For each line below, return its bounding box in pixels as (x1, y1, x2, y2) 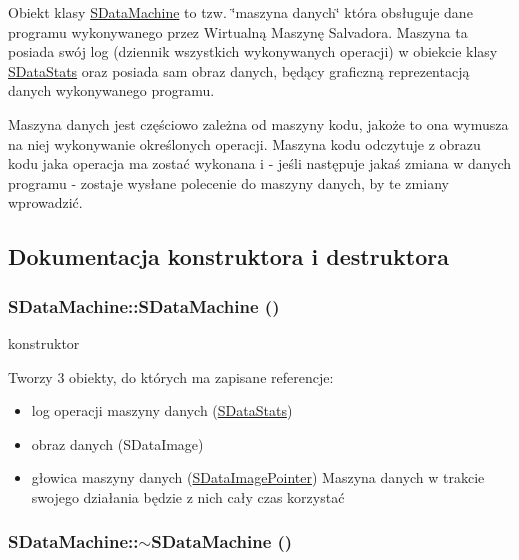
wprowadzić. (8, 192, 83, 213)
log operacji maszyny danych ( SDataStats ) (31, 400, 293, 421)
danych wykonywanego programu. (8, 80, 215, 101)
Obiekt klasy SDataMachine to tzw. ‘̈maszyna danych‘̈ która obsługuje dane (8, 2, 473, 22)
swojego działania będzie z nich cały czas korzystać (31, 486, 345, 507)
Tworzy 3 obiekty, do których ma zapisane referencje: (8, 366, 334, 387)
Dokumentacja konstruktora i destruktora (8, 241, 449, 272)
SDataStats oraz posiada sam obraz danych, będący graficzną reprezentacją (8, 60, 470, 81)
